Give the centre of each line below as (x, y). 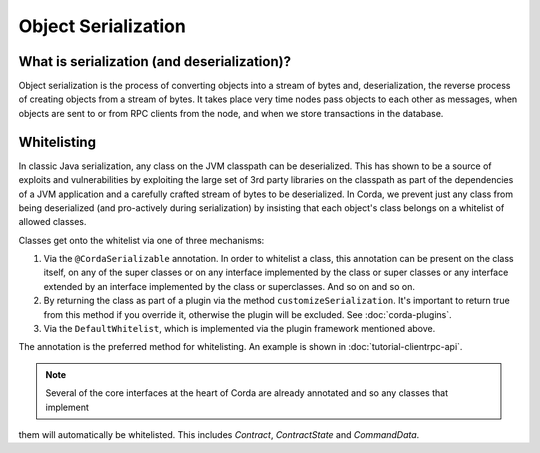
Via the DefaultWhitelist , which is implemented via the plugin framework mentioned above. (239, 329)
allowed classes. (52, 222)
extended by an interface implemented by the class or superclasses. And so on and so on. (229, 286)
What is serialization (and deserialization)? (155, 61)
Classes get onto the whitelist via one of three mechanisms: (141, 240)
